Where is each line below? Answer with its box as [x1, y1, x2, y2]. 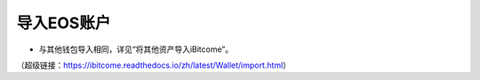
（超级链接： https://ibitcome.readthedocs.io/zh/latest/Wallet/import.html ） [16, 60, 292, 70]
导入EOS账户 [16, 13, 111, 33]
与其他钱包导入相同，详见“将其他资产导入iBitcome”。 [38, 44, 234, 55]
